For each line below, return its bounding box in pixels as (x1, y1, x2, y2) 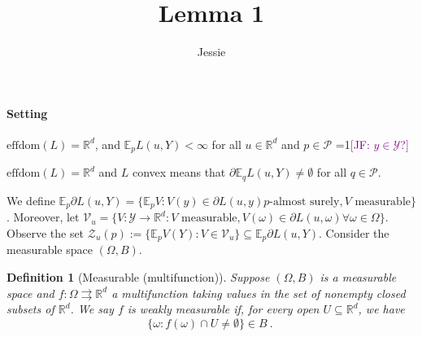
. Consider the (319, 224, 389, 241)
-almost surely (269, 195, 340, 208)
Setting (7, 104, 48, 121)
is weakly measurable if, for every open (127, 300, 320, 317)
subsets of (7, 300, 54, 317)
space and (7, 284, 54, 301)
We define (7, 191, 55, 208)
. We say (70, 300, 114, 317)
